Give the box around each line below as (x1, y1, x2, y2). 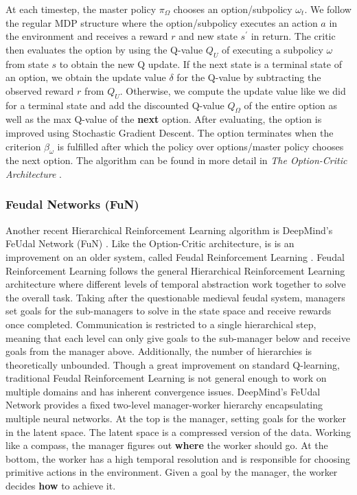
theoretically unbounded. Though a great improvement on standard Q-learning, (5, 357, 340, 371)
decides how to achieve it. (5, 479, 116, 493)
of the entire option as (244, 97, 337, 112)
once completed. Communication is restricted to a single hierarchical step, (5, 316, 316, 331)
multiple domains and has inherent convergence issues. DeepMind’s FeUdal (5, 384, 321, 398)
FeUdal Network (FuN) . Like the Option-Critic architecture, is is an (5, 236, 295, 251)
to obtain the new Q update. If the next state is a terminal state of (59, 56, 342, 71)
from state (5, 56, 49, 71)
